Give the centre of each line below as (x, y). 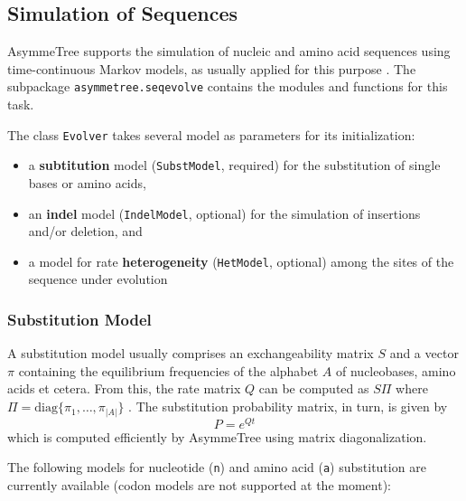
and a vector (424, 353)
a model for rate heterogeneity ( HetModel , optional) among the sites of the (241, 261)
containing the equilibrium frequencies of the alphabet (168, 370)
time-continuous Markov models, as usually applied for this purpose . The (212, 68)
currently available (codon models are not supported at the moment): (199, 484)
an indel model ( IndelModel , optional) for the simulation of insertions (224, 213)
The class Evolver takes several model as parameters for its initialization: (211, 134)
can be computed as (314, 388)
